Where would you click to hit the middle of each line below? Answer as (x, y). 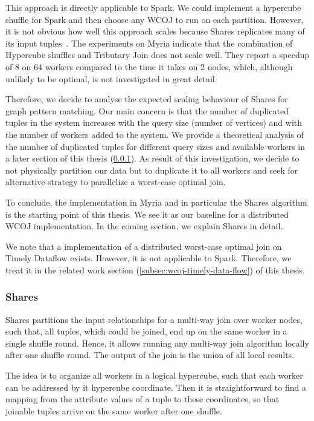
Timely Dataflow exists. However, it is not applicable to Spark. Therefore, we (149, 258)
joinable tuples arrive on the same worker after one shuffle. (114, 410)
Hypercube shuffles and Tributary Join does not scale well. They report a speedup (158, 55)
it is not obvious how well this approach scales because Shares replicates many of (155, 31)
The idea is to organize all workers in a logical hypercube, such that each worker (154, 375)
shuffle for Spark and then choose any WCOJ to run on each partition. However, (155, 19)
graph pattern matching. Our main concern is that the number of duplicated (147, 110)
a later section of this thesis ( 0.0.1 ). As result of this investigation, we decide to (152, 158)
